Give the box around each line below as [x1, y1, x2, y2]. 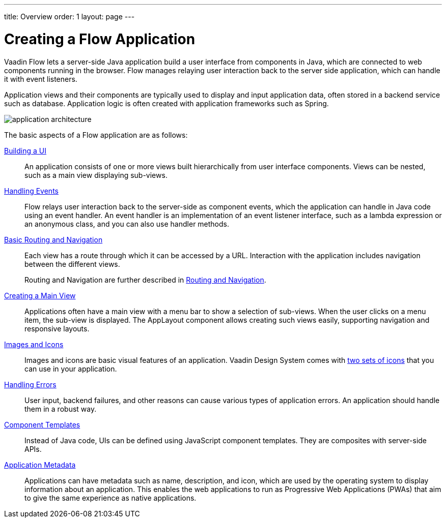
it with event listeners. [4, 74, 77, 83]
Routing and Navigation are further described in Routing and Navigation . [24, 275, 266, 284]
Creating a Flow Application [4, 30, 196, 48]
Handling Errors [4, 380, 57, 389]
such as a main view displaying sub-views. [24, 170, 168, 179]
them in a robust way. [24, 404, 97, 413]
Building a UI [4, 146, 46, 155]
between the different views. [24, 259, 120, 268]
